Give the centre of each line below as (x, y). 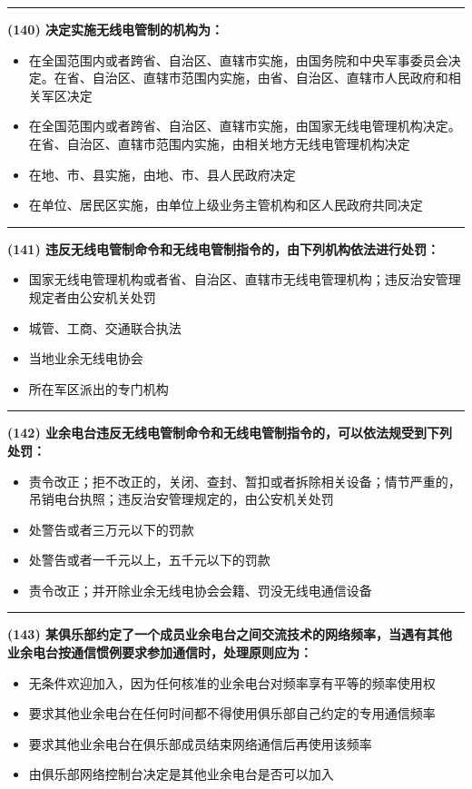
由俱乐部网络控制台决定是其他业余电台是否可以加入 (181, 774)
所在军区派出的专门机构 (98, 388)
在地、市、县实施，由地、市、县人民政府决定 (162, 174)
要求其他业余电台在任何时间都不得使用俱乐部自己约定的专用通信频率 (232, 713)
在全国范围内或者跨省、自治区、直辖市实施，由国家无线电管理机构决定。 (245, 126)
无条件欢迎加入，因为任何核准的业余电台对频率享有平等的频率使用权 (232, 682)
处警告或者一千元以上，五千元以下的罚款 (149, 560)
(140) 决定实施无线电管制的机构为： (116, 29)
